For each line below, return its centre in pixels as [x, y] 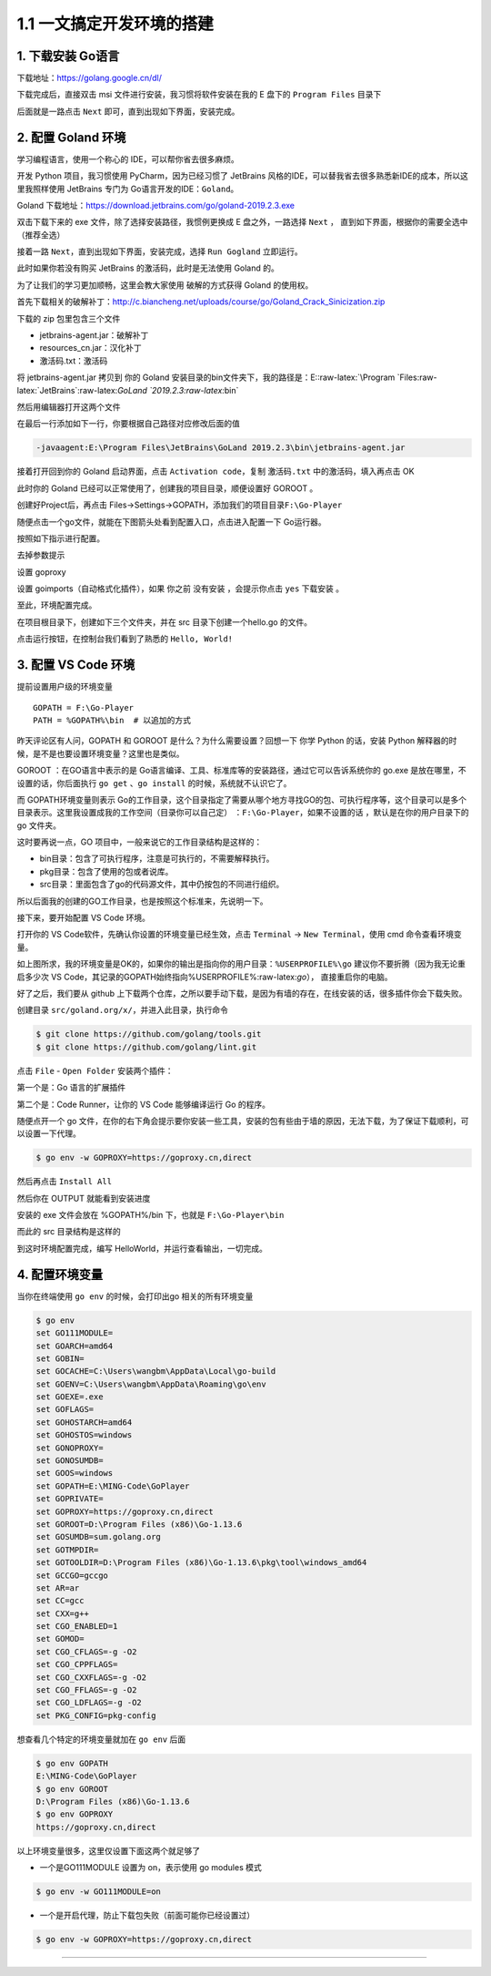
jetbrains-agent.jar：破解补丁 [94, 335]
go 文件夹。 [39, 825]
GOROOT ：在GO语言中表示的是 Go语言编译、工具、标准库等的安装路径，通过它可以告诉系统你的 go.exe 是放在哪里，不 [242, 771]
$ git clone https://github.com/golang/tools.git [149, 1034]
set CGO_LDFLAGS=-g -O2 [89, 1703]
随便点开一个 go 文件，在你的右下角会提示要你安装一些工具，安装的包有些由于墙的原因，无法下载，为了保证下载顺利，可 [243, 1121]
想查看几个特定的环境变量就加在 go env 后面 [101, 1739]
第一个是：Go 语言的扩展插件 [71, 1088]
